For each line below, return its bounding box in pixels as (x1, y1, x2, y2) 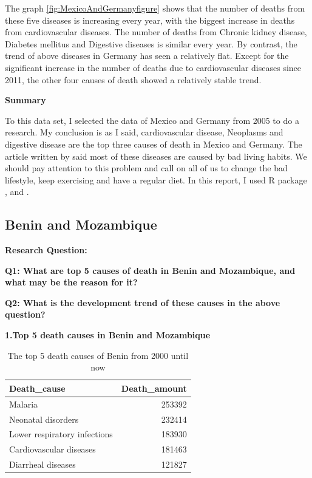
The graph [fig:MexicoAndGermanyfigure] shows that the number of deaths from (5, 2, 305, 14)
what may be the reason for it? (5, 276, 138, 289)
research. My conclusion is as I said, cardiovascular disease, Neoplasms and (5, 126, 283, 138)
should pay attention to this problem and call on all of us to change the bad (5, 162, 288, 174)
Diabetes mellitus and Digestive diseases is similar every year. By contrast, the (5, 37, 297, 50)
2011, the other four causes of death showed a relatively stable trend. (5, 73, 262, 86)
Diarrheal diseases (9, 458, 76, 471)
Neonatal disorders (9, 412, 79, 425)
